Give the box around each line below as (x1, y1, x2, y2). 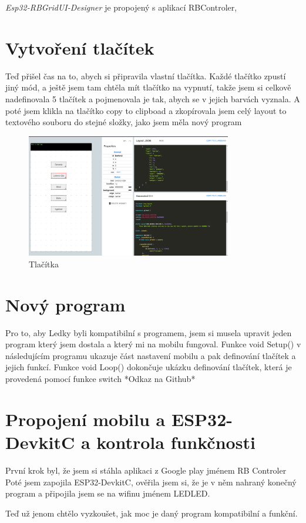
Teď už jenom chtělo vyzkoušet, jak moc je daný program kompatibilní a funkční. (5, 507, 298, 519)
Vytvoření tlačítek (5, 35, 154, 59)
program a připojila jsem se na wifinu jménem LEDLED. (5, 487, 210, 499)
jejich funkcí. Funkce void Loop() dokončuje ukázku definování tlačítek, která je (5, 361, 292, 373)
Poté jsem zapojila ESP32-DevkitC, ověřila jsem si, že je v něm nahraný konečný (5, 475, 297, 488)
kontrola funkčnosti (96, 430, 255, 454)
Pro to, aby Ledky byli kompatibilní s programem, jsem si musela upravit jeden (5, 326, 292, 338)
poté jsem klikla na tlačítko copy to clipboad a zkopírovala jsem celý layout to (5, 104, 287, 116)
